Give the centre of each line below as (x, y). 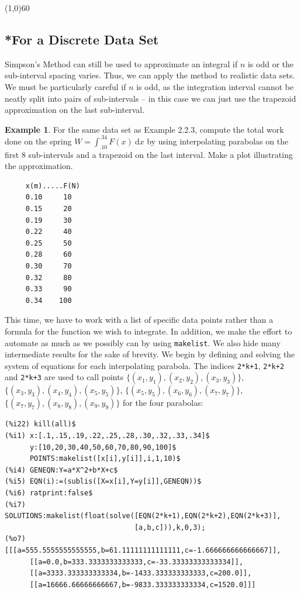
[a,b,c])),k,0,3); (170, 527)
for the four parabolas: (163, 403)
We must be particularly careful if (65, 86)
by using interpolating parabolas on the (218, 141)
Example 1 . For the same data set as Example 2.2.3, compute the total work (144, 129)
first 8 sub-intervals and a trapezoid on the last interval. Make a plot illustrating (149, 154)
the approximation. (39, 166)
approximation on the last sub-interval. (75, 110)
